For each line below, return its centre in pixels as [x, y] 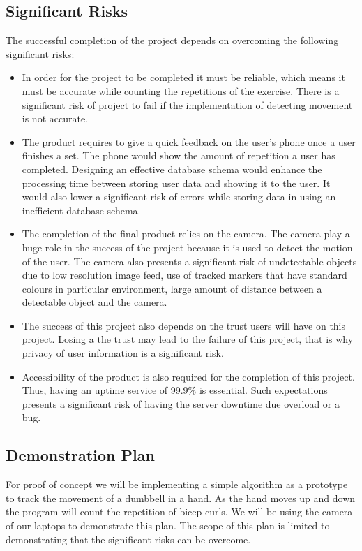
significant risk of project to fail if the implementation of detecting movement [187, 104]
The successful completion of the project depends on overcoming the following [172, 40]
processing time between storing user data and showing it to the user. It [176, 183]
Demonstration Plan [80, 455]
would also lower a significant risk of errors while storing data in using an [179, 197]
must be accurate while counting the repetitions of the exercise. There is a [181, 90]
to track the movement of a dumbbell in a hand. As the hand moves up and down [181, 498]
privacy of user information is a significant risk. [123, 353]
